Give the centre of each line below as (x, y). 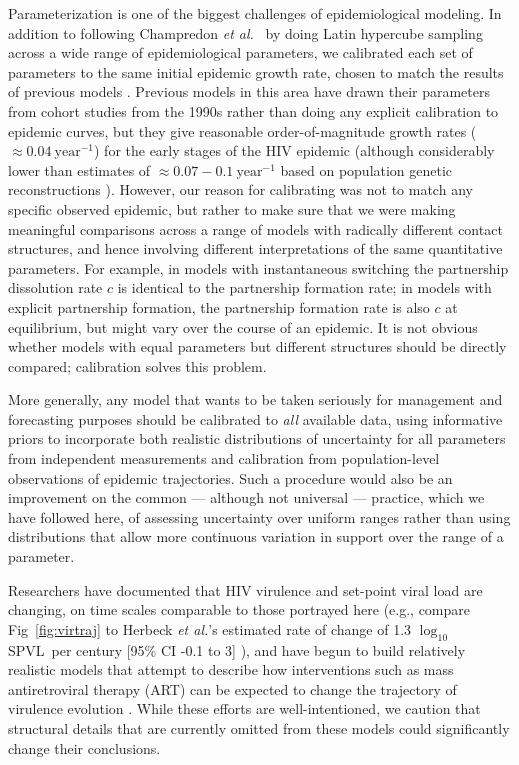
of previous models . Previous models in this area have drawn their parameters (249, 91)
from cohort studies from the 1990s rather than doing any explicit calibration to (253, 110)
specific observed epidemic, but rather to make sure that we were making (232, 208)
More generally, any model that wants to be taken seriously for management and (255, 399)
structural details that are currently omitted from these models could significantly (259, 727)
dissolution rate (55, 287)
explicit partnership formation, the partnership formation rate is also (219, 306)
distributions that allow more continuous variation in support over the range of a (256, 536)
